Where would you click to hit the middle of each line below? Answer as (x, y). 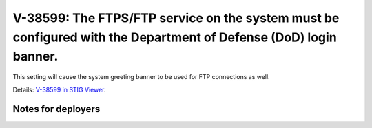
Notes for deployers (56, 109)
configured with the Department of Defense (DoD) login (175, 37)
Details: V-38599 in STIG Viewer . (59, 89)
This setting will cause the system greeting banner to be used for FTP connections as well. (141, 77)
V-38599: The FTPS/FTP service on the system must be (176, 18)
